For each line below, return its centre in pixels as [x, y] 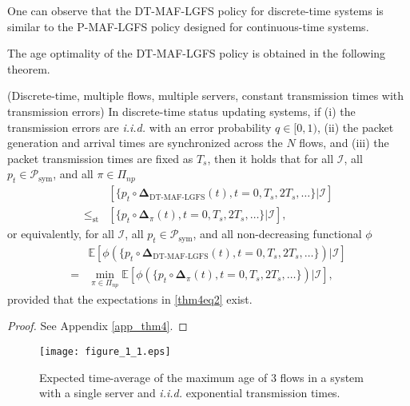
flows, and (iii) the [344, 143]
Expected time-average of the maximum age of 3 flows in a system [201, 377]
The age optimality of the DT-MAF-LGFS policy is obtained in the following [197, 53]
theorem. [29, 68]
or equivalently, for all [61, 234]
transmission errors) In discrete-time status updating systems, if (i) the [181, 111]
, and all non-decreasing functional [277, 234]
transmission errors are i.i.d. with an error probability [139, 127]
